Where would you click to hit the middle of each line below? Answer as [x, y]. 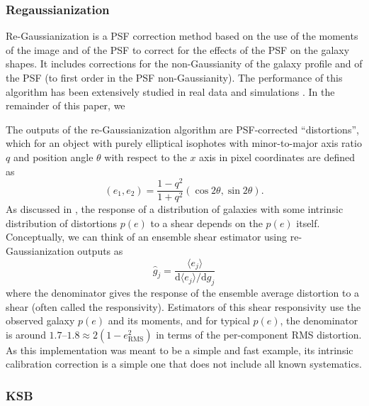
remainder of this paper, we [66, 105]
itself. [308, 223]
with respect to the [146, 157]
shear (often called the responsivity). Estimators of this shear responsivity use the [183, 306]
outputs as [100, 251]
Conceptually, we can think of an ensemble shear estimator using [147, 237]
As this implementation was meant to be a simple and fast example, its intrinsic [180, 350]
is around [26, 334]
